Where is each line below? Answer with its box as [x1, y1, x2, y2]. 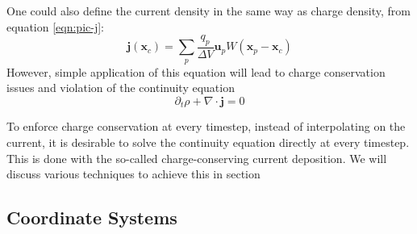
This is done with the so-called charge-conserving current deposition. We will [6, 149, 387, 166]
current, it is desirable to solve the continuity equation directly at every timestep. [6, 134, 410, 151]
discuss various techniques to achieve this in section [6, 165, 261, 182]
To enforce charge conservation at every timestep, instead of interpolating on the [6, 118, 406, 135]
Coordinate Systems [6, 205, 177, 230]
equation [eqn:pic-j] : [6, 18, 104, 35]
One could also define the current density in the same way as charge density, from [6, 2, 411, 19]
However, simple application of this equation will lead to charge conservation [6, 63, 386, 80]
